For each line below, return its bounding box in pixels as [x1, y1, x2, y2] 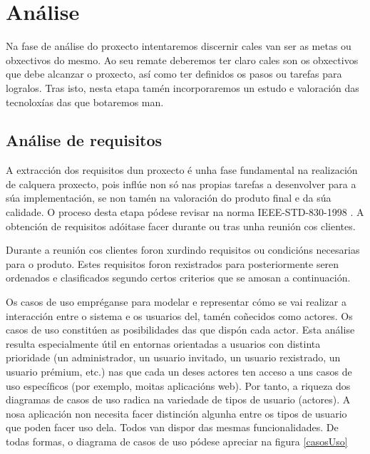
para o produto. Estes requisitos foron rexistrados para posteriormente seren [6, 256, 339, 271]
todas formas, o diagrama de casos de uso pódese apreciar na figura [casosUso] [6, 433, 348, 448]
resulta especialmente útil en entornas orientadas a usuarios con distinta [6, 336, 321, 351]
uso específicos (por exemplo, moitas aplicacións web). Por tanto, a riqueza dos [6, 378, 351, 393]
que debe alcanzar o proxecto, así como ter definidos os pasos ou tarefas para [6, 66, 342, 81]
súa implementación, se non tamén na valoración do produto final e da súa [6, 190, 332, 205]
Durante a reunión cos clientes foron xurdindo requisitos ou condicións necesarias [6, 242, 360, 257]
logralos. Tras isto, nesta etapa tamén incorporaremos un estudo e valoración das [6, 80, 359, 95]
